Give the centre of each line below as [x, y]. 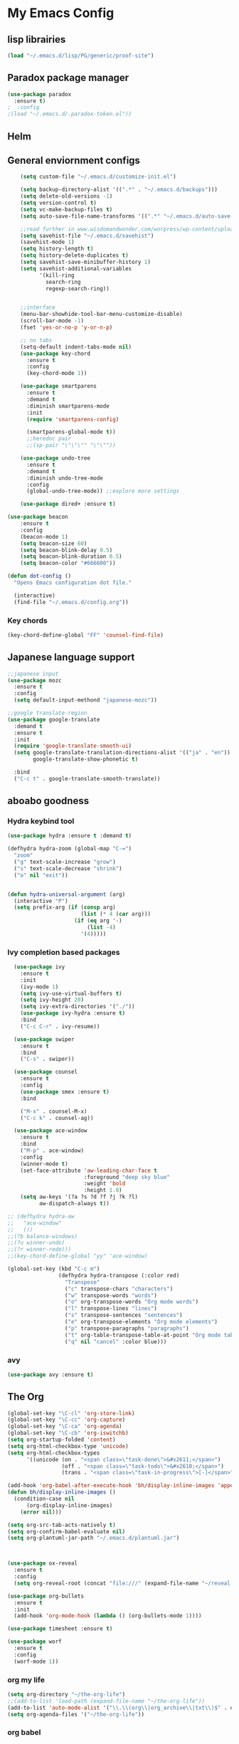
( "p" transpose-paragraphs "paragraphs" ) [127, 1328]
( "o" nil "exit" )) [41, 875]
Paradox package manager [68, 78]
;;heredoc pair [49, 439]
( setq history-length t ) [57, 249]
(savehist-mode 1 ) [47, 242]
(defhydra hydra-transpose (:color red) [119, 1275]
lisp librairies [37, 39]
